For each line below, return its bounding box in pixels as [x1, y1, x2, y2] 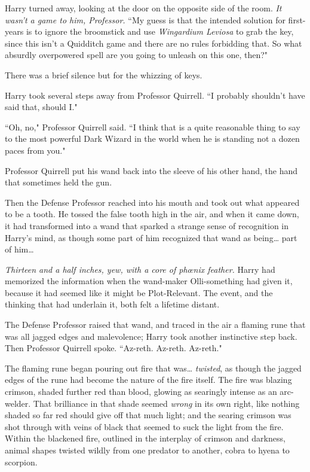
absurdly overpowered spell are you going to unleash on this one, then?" [5, 48, 268, 61]
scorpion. [5, 455, 38, 468]
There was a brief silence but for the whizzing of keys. [5, 68, 202, 81]
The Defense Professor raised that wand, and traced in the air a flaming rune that [5, 318, 306, 331]
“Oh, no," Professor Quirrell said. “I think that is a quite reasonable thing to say [5, 120, 300, 133]
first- [288, 13, 306, 26]
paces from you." [5, 144, 66, 156]
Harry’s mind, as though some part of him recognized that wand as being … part [5, 231, 297, 243]
